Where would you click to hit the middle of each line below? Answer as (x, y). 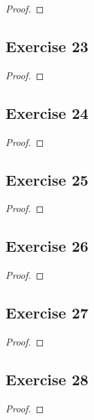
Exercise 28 (47, 379)
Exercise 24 (47, 112)
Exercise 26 (47, 246)
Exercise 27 (47, 313)
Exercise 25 (47, 179)
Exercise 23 (47, 46)
